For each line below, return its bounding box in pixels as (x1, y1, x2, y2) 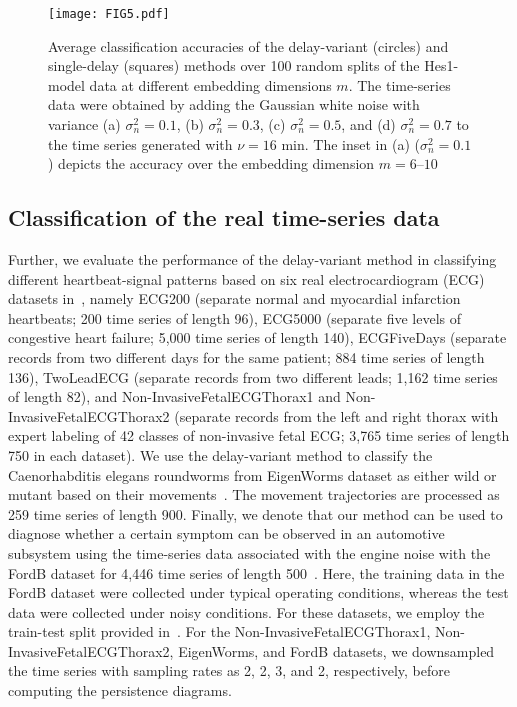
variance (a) (48, 114, 121, 135)
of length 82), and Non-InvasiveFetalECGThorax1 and (8, 386, 341, 407)
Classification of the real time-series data (8, 202, 440, 233)
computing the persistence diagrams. (8, 680, 232, 701)
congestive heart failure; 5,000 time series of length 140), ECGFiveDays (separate (8, 327, 507, 348)
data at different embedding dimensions (89, 74, 332, 95)
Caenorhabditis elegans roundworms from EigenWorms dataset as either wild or (8, 464, 497, 485)
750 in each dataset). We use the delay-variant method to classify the (8, 444, 433, 465)
